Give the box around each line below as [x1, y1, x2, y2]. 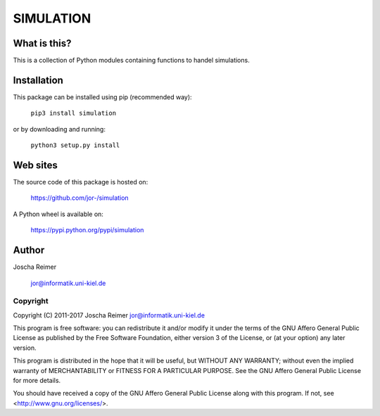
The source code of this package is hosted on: [13, 178, 148, 187]
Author [13, 244, 45, 256]
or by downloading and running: [13, 125, 106, 133]
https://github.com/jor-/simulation [30, 194, 129, 202]
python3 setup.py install [30, 141, 120, 149]
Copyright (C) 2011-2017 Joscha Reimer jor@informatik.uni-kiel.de [13, 310, 205, 320]
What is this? [13, 37, 72, 49]
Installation [13, 74, 63, 86]
